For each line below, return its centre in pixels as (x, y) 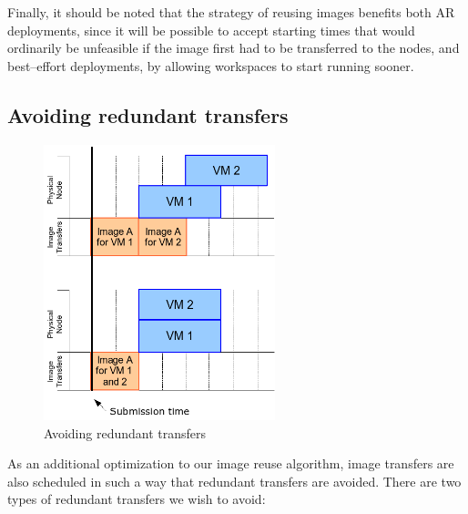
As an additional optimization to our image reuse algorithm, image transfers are (231, 463)
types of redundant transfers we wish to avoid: (137, 499)
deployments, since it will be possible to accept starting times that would (211, 30)
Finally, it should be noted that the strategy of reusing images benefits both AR (231, 12)
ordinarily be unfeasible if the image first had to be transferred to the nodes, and (234, 48)
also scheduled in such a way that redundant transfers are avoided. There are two (234, 481)
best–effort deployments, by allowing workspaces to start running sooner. (211, 65)
